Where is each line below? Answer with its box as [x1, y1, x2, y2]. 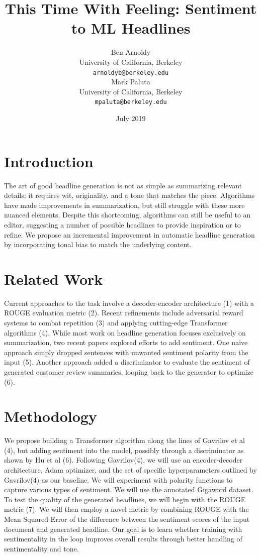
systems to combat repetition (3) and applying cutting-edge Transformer [4, 317, 228, 327]
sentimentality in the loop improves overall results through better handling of [4, 533, 242, 544]
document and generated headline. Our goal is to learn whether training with [4, 523, 242, 534]
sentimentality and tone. [4, 543, 79, 553]
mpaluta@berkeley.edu [95, 98, 167, 106]
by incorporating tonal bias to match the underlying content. [4, 239, 192, 250]
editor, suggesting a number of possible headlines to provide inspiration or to [4, 219, 241, 230]
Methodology [4, 406, 97, 426]
